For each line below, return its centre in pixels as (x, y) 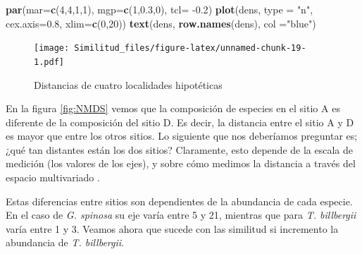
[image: (52, 48)
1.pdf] (49, 62)
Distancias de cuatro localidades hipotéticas (128, 84)
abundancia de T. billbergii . (65, 242)
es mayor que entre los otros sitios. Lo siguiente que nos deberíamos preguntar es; (182, 136)
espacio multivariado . (53, 177)
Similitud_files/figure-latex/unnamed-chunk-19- (190, 48)
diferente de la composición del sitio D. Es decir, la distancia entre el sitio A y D (180, 122)
